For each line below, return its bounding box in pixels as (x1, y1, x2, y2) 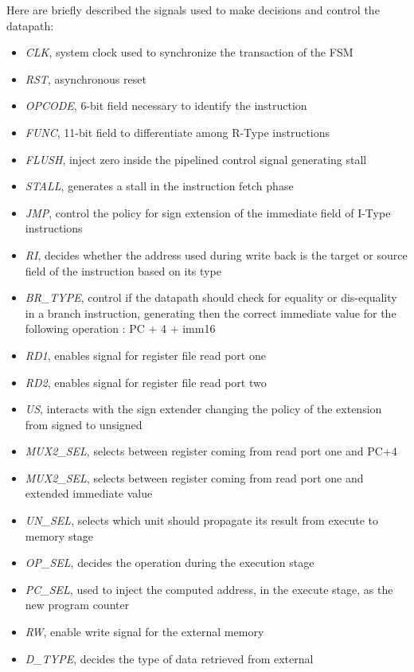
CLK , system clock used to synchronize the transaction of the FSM (25, 44, 353, 61)
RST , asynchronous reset (25, 70, 146, 87)
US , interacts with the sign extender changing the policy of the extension (25, 400, 382, 417)
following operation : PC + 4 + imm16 (25, 320, 216, 337)
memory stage (25, 527, 94, 544)
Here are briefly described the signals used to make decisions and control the (6, 2, 380, 18)
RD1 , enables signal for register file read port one (25, 346, 266, 363)
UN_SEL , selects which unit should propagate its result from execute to (25, 512, 379, 529)
